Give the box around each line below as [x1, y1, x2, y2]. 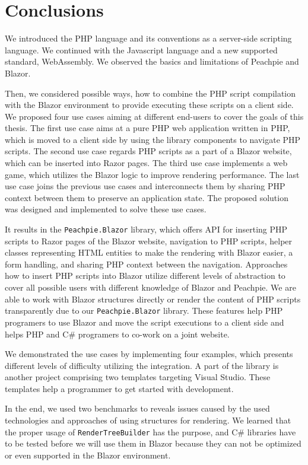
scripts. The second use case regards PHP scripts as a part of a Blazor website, [5, 145, 292, 157]
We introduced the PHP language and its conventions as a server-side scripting [5, 32, 292, 44]
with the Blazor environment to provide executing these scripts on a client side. [5, 98, 294, 111]
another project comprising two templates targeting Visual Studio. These [5, 371, 271, 383]
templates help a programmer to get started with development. [5, 382, 234, 394]
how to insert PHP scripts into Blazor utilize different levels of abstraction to [5, 269, 285, 282]
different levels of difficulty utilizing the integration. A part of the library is [5, 359, 279, 371]
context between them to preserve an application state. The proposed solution [5, 191, 288, 203]
